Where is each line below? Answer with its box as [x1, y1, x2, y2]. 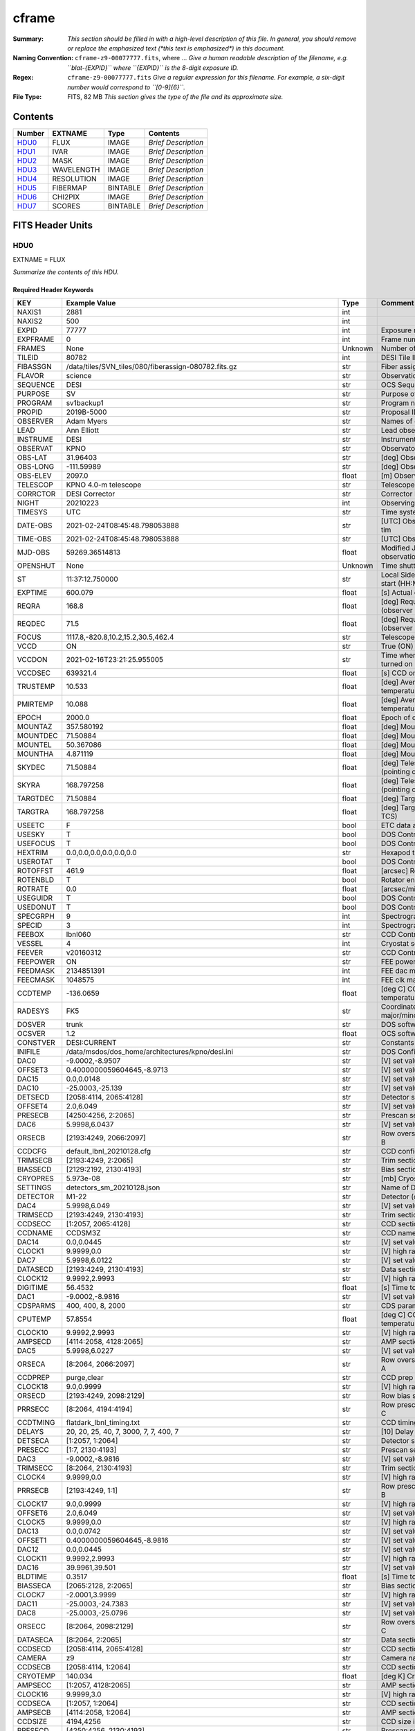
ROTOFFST [17, 866, 54, 876]
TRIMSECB [17, 1156, 53, 1165]
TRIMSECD [17, 1210, 53, 1220]
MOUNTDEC [17, 731, 58, 741]
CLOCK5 [17, 1517, 46, 1527]
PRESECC [17, 1445, 50, 1455]
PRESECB [17, 1111, 48, 1120]
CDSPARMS [17, 1301, 56, 1311]
